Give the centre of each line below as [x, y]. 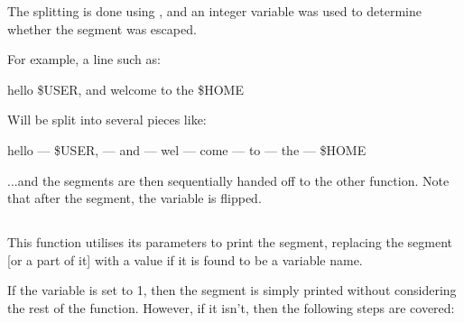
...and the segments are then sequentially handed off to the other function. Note [228, 180]
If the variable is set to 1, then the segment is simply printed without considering [232, 290]
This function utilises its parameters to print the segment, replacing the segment [230, 242]
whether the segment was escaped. [102, 28]
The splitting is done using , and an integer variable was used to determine [214, 11]
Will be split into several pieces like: [107, 120]
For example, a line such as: [84, 59]
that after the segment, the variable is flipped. [135, 198]
